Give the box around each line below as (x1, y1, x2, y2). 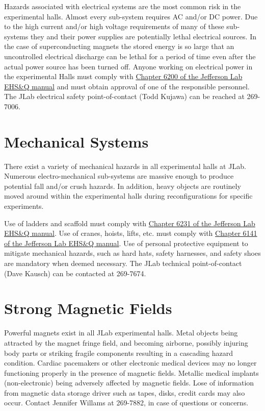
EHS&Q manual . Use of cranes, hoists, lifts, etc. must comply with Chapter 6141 (4, 228, 257, 238)
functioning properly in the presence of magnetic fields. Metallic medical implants (4, 367, 259, 378)
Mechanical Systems (4, 131, 149, 152)
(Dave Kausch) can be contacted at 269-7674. (4, 268, 146, 278)
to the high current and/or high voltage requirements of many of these (4, 21, 224, 32)
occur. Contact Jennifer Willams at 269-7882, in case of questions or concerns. (4, 397, 249, 408)
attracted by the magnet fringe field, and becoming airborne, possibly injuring (4, 337, 248, 348)
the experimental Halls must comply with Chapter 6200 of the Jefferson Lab (4, 71, 243, 82)
